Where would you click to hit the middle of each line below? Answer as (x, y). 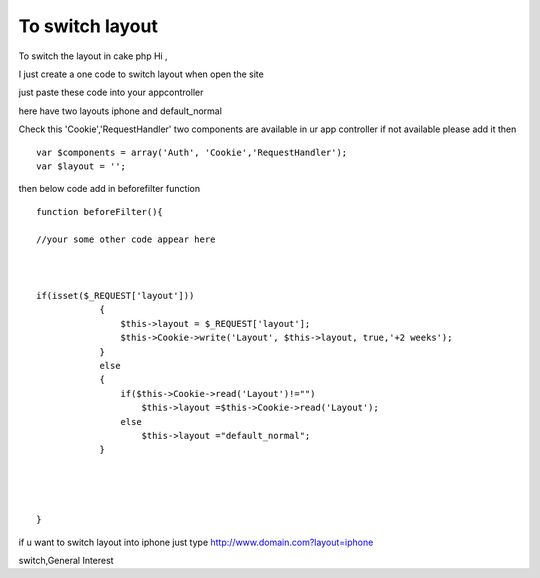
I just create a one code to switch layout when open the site (141, 74)
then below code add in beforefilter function (109, 189)
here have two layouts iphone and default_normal (120, 111)
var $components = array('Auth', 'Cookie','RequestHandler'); (192, 152)
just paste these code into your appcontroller (111, 92)
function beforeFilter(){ (100, 211)
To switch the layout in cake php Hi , (93, 56)
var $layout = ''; (81, 166)
